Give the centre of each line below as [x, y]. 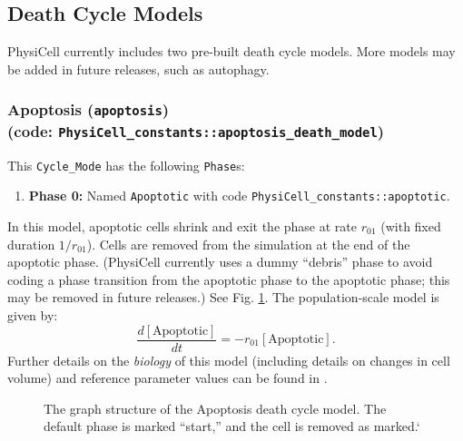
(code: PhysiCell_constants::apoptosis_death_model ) [196, 130]
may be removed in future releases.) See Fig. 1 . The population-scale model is [223, 297]
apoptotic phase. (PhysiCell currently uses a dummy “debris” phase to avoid [220, 262]
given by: [33, 314]
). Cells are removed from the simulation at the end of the [248, 244]
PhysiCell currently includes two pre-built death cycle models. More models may [231, 51]
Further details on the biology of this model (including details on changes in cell [229, 360]
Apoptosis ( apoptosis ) [89, 109]
